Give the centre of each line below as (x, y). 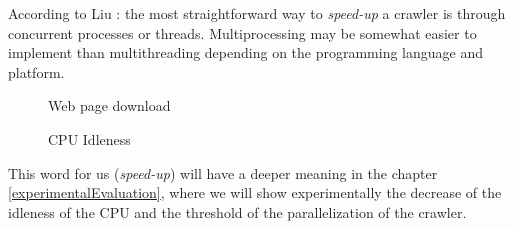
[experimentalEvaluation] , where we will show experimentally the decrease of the (255, 192)
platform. (36, 71)
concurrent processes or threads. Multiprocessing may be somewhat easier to (242, 32)
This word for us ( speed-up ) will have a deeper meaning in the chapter (223, 172)
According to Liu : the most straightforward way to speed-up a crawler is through (257, 13)
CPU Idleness (89, 138)
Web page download (109, 105)
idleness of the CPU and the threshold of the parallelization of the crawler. (237, 211)
